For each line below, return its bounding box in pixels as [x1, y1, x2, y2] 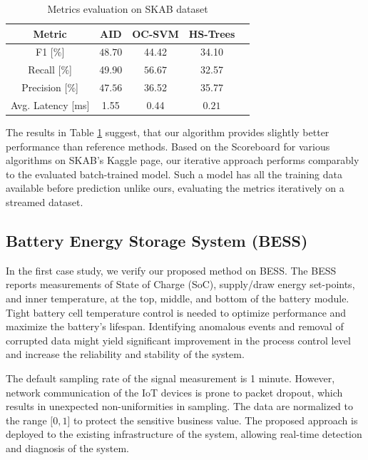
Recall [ [28, 62, 61, 77]
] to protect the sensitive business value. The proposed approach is [67, 412, 358, 427]
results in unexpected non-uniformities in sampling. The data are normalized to [6, 399, 353, 414]
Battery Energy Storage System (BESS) [6, 230, 308, 252]
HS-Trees [188, 26, 235, 41]
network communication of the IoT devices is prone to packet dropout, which [6, 384, 343, 399]
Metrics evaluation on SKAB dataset [47, 1, 208, 16]
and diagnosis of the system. [6, 440, 129, 455]
